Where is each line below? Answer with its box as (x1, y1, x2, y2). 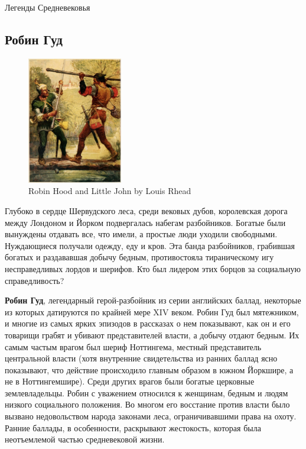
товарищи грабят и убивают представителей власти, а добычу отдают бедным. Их (5, 328, 300, 341)
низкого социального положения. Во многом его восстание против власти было (5, 398, 290, 411)
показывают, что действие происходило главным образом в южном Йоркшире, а (5, 363, 294, 376)
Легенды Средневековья (5, 1, 90, 13)
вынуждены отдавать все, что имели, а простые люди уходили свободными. (5, 228, 278, 240)
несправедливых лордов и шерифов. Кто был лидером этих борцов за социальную (5, 262, 301, 274)
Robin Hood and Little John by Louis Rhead (28, 185, 191, 197)
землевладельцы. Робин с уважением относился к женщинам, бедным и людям (5, 386, 288, 399)
